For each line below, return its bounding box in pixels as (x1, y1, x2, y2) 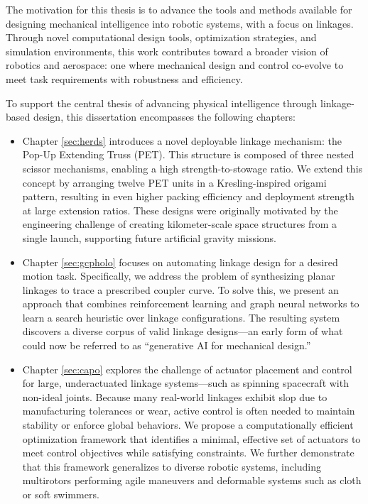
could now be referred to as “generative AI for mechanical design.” (22, 338, 311, 353)
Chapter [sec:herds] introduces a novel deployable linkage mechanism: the (22, 133, 342, 148)
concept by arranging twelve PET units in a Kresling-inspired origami (22, 175, 327, 190)
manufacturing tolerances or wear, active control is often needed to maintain (22, 403, 355, 418)
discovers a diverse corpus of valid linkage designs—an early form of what (22, 324, 343, 339)
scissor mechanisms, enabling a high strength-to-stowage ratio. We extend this (22, 160, 363, 175)
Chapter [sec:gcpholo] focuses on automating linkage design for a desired (22, 254, 338, 269)
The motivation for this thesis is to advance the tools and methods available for (6, 2, 352, 16)
